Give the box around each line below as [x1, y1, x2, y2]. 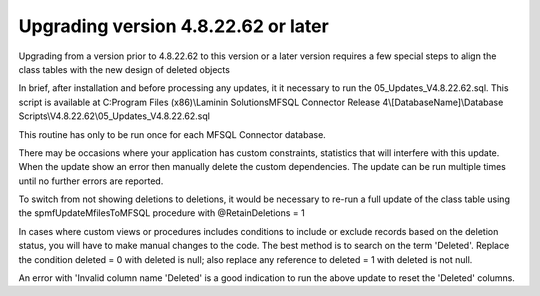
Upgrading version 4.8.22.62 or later [18, 15, 329, 37]
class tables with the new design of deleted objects [18, 63, 230, 75]
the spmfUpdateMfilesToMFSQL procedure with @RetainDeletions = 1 [18, 207, 305, 219]
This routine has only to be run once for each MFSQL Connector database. [18, 128, 327, 140]
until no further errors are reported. [18, 175, 164, 187]
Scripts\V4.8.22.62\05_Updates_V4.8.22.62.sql [18, 110, 210, 122]
